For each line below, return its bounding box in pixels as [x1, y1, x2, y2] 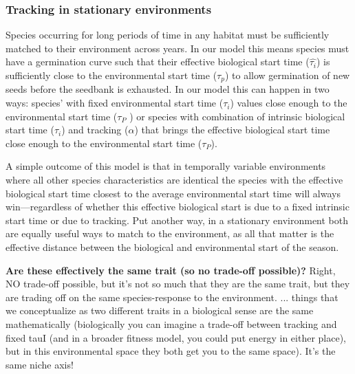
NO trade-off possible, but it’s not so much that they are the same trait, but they [6, 276, 350, 291]
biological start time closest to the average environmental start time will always [6, 186, 341, 200]
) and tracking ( [61, 122, 129, 137]
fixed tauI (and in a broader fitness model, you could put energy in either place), [6, 330, 347, 344]
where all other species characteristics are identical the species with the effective [6, 173, 343, 187]
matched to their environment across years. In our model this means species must [6, 41, 349, 55]
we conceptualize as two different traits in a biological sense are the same [6, 303, 314, 318]
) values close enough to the [230, 96, 347, 110]
